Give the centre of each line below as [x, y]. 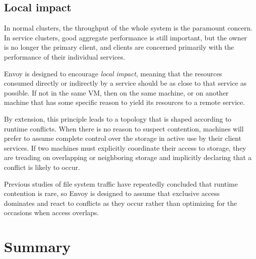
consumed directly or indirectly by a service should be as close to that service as [125, 83]
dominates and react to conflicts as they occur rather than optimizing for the [121, 203]
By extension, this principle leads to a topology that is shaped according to [118, 118]
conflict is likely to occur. [42, 167]
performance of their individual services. [65, 56]
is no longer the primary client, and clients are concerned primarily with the [119, 47]
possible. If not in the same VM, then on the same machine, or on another [116, 92]
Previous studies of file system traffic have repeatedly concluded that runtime [121, 183]
